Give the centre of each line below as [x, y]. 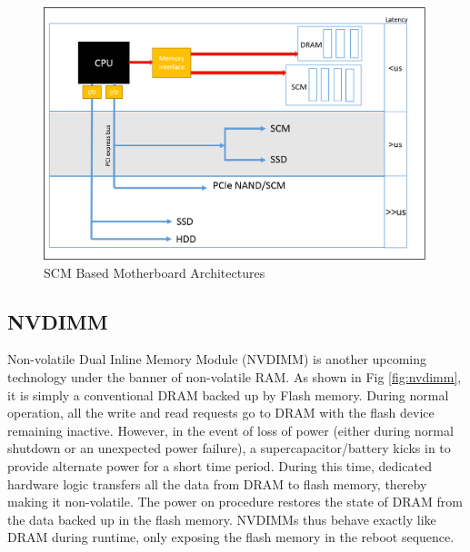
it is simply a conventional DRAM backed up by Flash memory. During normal [228, 394]
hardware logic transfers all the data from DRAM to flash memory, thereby [217, 483]
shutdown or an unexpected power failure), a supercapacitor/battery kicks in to [229, 448]
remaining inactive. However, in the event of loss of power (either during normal [230, 430]
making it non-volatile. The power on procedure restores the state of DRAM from [235, 502]
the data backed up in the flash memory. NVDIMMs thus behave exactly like [222, 519]
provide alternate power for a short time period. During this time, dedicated [220, 466]
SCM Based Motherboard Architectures [155, 272]
